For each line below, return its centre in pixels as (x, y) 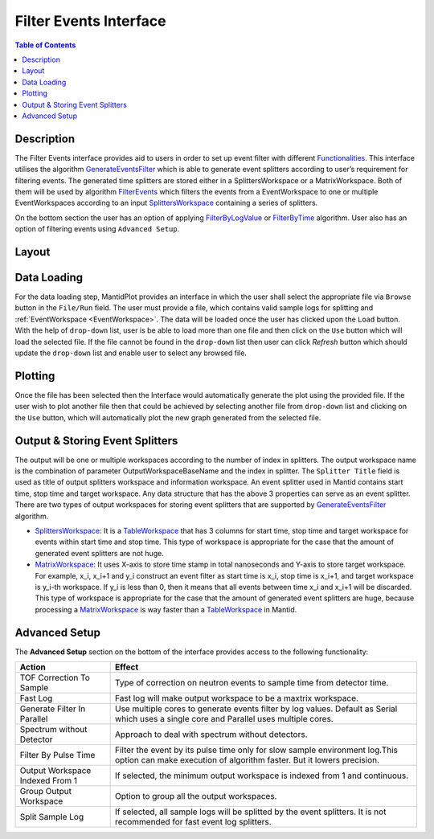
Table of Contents (45, 45)
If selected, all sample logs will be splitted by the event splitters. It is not (251, 812)
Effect (127, 667)
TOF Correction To (55, 677)
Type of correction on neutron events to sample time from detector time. (252, 682)
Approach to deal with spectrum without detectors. (212, 734)
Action (33, 667)
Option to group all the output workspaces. (196, 796)
